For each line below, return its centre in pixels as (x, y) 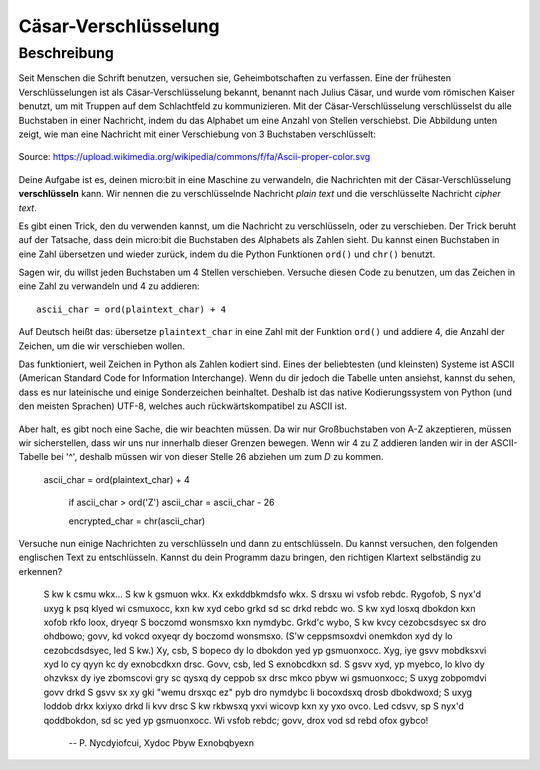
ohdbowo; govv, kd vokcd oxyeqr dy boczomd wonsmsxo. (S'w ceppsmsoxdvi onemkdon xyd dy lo (248, 636)
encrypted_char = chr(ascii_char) (137, 521)
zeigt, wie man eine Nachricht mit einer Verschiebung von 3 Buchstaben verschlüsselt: (197, 134)
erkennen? (40, 571)
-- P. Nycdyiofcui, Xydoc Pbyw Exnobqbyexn (161, 743)
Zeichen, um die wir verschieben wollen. (101, 346)
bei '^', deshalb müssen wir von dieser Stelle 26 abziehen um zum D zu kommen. (217, 457)
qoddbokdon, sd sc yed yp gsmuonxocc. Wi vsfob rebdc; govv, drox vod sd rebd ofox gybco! (236, 720)
